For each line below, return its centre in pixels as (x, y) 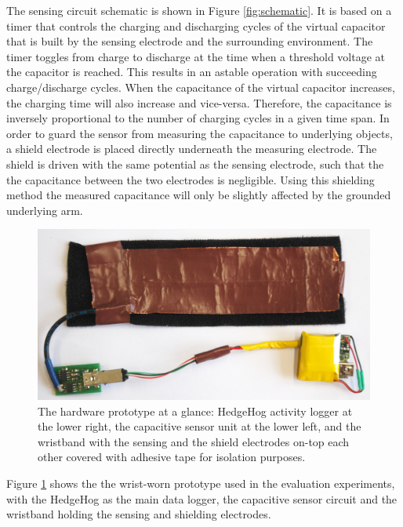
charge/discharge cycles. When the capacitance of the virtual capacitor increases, (201, 87)
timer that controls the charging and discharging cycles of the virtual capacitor (196, 25)
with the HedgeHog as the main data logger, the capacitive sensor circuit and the (202, 498)
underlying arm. (45, 210)
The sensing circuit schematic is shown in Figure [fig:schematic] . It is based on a (199, 10)
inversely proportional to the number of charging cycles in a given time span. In (198, 118)
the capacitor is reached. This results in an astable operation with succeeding (192, 72)
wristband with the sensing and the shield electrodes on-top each (194, 441)
